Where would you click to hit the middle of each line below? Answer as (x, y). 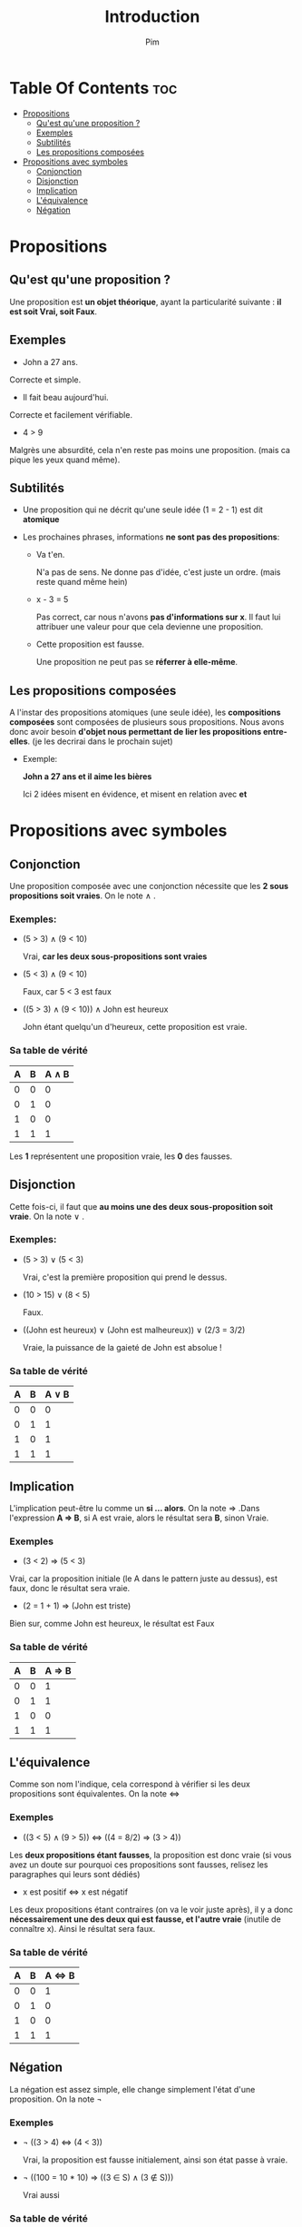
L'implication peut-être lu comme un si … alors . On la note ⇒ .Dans (135, 1508)
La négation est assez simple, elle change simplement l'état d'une (132, 2089)
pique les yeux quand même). (65, 460)
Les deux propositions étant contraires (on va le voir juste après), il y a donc (151, 1909)
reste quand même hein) (82, 582)
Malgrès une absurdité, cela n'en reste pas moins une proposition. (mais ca (150, 450)
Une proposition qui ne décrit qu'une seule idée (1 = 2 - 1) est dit (142, 510)
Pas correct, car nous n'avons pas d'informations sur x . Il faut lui (158, 617)
